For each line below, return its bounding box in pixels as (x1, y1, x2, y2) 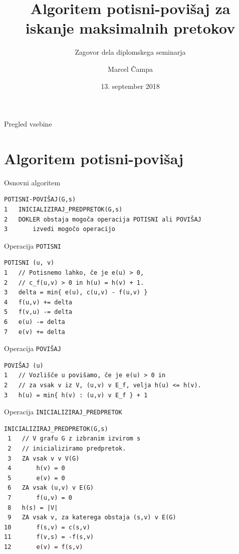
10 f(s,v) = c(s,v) (4, 523, 90, 531)
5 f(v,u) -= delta (4, 308, 73, 316)
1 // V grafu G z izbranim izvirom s (8, 435, 141, 442)
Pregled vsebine (4, 119, 52, 129)
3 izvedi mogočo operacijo (4, 226, 115, 233)
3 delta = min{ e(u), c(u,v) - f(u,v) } (4, 289, 148, 296)
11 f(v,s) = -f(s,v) (4, 533, 94, 541)
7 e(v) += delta (4, 328, 65, 336)
